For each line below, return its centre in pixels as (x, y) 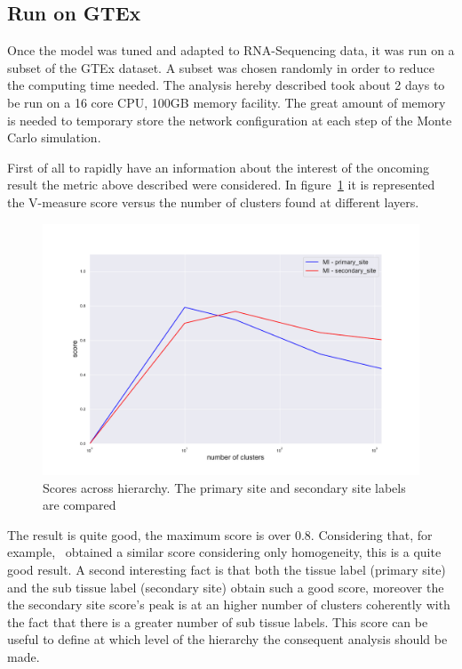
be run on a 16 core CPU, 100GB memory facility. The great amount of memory (227, 102)
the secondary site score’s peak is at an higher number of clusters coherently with (229, 605)
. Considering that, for (371, 534)
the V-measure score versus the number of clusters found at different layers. (213, 202)
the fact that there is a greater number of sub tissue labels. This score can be (218, 621)
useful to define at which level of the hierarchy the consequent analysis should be (227, 639)
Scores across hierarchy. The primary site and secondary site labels (224, 487)
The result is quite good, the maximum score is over (149, 534)
